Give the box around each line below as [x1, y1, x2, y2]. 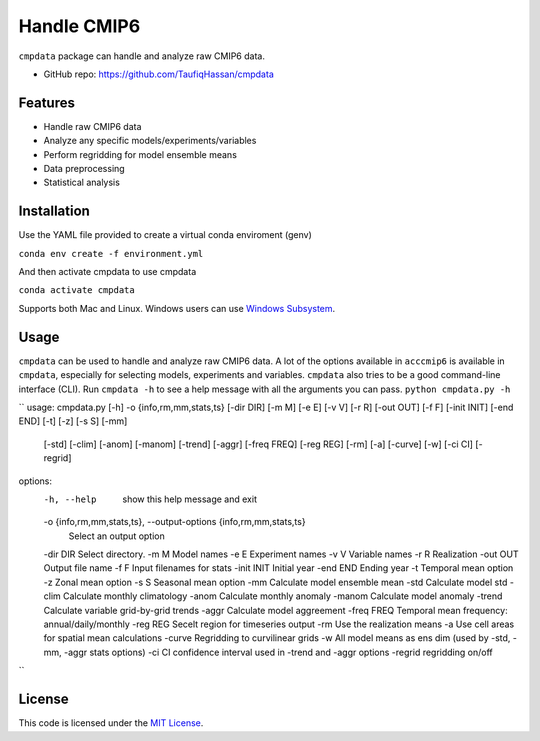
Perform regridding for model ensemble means [43, 148, 237, 160]
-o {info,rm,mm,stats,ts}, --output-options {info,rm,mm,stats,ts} [43, 516, 306, 528]
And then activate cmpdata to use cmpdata [18, 266, 197, 278]
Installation [18, 203, 90, 220]
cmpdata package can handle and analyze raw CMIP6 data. [18, 50, 265, 62]
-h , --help [43, 493, 97, 505]
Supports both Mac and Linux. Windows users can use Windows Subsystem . [18, 302, 336, 314]
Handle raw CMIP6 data [43, 120, 142, 132]
